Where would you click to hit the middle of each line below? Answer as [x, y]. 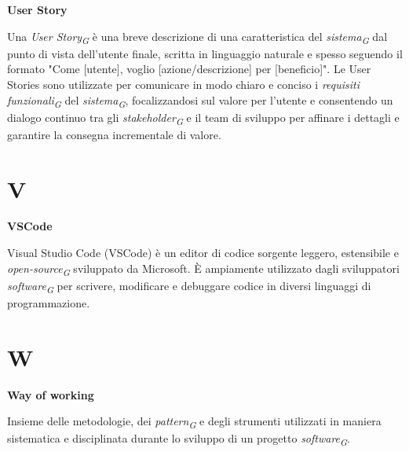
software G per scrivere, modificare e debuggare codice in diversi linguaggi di [189, 286]
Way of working [51, 394]
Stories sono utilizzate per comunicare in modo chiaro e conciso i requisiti [184, 84]
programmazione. [49, 302]
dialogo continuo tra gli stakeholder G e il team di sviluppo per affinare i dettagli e [203, 118]
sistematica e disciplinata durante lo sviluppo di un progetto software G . [179, 439]
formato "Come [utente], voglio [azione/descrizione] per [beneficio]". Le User [189, 69]
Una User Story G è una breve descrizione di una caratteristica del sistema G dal [197, 37]
